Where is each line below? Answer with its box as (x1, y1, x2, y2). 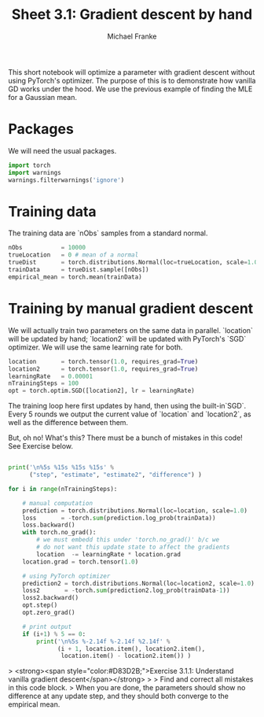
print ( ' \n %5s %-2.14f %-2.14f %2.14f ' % (36, 638, 170, 645)
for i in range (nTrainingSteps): (8, 485, 118, 493)
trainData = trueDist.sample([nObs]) (8, 266, 149, 274)
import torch (8, 161, 51, 169)
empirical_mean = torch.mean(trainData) (8, 273, 143, 281)
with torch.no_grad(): (22, 529, 97, 537)
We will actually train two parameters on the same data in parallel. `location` (8, 325, 254, 335)
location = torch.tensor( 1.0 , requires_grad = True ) (8, 357, 199, 365)
